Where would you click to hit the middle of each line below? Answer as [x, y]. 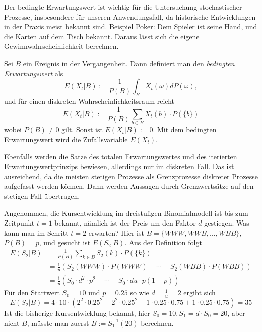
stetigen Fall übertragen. [42, 196]
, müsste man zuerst [58, 323]
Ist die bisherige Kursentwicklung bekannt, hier [77, 313]
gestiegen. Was [227, 223]
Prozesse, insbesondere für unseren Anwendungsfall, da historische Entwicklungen [130, 16]
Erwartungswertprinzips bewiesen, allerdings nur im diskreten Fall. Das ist [119, 166]
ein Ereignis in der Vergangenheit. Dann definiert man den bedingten [129, 63]
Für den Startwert [32, 292]
